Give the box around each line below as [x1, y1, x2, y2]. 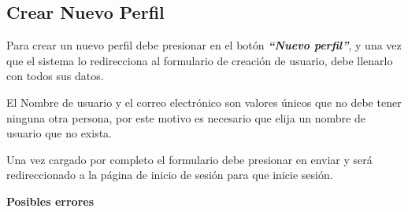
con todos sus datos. [6, 68, 104, 84]
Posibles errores [6, 192, 95, 209]
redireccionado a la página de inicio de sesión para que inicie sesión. [6, 166, 333, 183]
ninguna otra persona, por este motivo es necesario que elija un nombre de [6, 109, 365, 126]
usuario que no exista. [6, 125, 112, 141]
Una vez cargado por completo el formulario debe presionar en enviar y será [6, 151, 373, 167]
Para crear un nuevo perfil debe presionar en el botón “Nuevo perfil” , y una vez [6, 37, 402, 53]
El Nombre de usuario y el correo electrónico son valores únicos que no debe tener [6, 93, 402, 110]
